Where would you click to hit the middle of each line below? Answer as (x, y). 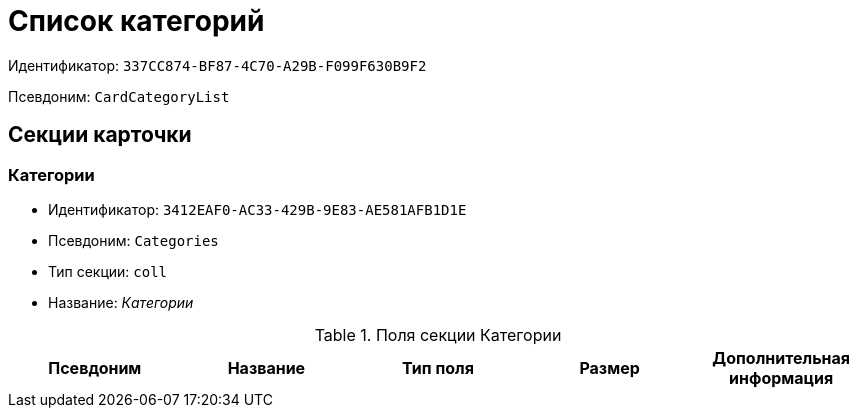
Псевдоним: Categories (133, 240)
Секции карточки (100, 135)
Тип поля (438, 367)
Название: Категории (121, 302)
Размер (609, 367)
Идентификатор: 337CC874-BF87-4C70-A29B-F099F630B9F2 (217, 65)
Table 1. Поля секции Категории (438, 334)
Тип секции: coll (108, 271)
